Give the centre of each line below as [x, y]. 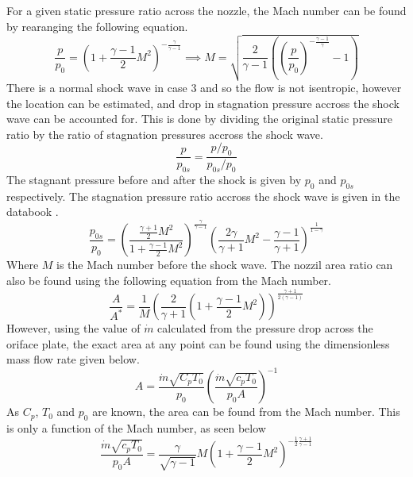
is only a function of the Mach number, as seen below [136, 428]
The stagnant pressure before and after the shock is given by [154, 179]
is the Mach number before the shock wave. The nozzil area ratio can [225, 265]
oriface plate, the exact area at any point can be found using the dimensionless [198, 343]
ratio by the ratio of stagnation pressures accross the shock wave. [165, 134]
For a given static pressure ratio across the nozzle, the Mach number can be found [206, 10]
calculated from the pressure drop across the [265, 328]
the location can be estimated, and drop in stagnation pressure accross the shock [203, 103]
